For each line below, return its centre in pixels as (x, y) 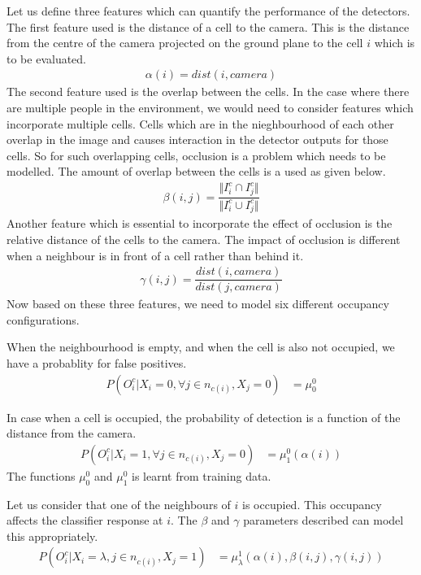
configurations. (43, 319)
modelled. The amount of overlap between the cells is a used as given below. (196, 171)
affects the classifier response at (85, 520)
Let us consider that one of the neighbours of (119, 504)
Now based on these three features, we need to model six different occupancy (198, 304)
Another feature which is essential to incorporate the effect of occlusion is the (200, 223)
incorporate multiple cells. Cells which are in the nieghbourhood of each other (200, 123)
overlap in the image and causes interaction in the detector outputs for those (197, 139)
